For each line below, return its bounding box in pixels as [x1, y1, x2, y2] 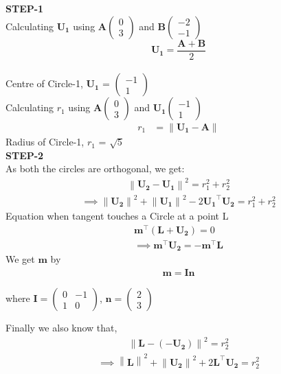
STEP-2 [5, 148, 44, 162]
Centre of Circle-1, [5, 76, 83, 91]
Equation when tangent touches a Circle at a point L [5, 209, 229, 223]
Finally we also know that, [5, 320, 117, 335]
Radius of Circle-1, [5, 135, 85, 149]
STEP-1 [5, 1, 44, 15]
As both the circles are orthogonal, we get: [5, 161, 185, 176]
